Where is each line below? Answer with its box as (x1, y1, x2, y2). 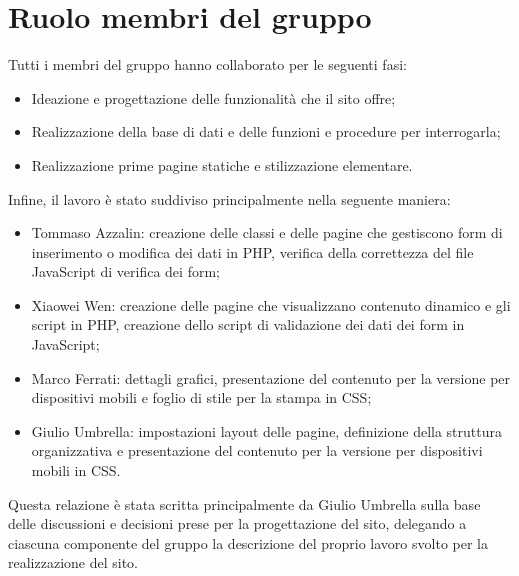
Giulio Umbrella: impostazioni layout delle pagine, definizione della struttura (31, 420, 502, 441)
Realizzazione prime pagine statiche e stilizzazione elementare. (31, 154, 413, 175)
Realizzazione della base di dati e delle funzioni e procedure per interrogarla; (31, 121, 501, 142)
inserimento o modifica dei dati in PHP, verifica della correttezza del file (31, 241, 474, 262)
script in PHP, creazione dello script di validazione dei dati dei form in (31, 314, 465, 335)
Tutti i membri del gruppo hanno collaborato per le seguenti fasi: (8, 54, 407, 75)
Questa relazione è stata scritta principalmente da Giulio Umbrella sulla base (8, 493, 481, 514)
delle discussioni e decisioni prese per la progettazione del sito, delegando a (8, 513, 467, 534)
